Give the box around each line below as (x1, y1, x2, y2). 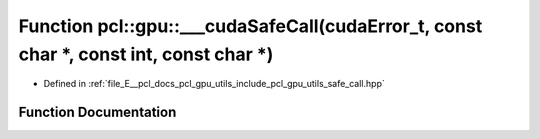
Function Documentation (18, 104, 177, 121)
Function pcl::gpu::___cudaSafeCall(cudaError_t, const (18, 15, 483, 37)
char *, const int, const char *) (18, 43, 274, 65)
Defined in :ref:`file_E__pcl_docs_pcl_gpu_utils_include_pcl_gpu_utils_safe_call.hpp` (43, 78, 385, 90)
